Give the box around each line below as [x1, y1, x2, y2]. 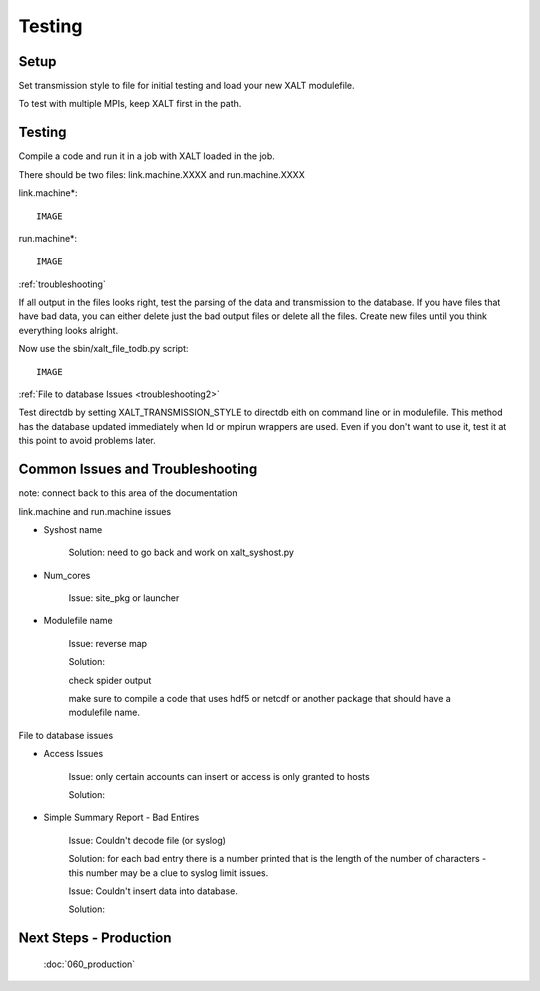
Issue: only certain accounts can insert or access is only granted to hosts [68, 770, 370, 782]
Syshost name [43, 523, 103, 535]
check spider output [68, 674, 152, 686]
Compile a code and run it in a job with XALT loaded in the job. [18, 150, 275, 162]
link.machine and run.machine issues [18, 505, 172, 517]
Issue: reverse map [68, 637, 148, 649]
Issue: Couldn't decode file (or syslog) [68, 834, 227, 846]
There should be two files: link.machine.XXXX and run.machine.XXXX [18, 168, 305, 180]
